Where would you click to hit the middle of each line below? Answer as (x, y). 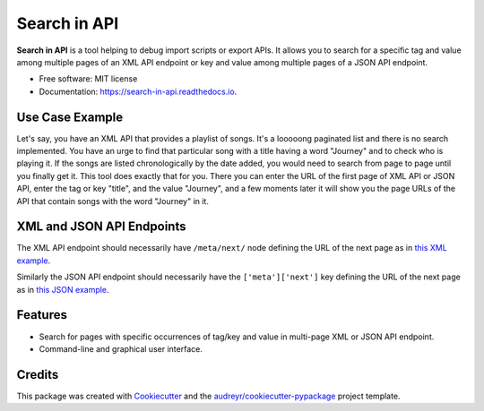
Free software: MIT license (88, 79)
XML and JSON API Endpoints (101, 227)
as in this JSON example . (63, 289)
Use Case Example (70, 117)
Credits (38, 375)
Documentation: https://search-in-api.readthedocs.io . (138, 91)
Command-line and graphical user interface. (121, 348)
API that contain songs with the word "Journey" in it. (113, 201)
